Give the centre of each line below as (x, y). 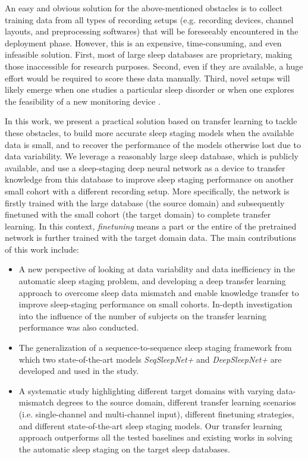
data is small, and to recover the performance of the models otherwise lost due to (153, 144)
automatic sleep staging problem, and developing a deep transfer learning (152, 281)
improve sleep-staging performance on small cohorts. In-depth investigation (155, 304)
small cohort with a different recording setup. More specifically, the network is (147, 191)
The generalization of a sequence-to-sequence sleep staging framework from (155, 348)
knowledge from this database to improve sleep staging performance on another (149, 179)
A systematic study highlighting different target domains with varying (146, 390)
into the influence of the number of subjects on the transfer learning (142, 315)
